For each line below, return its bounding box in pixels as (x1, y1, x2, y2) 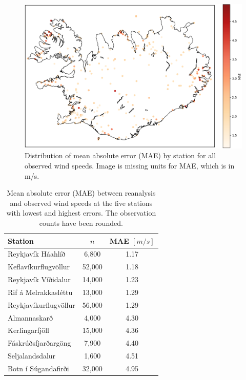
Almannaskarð (8, 312, 53, 323)
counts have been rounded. (39, 217, 123, 228)
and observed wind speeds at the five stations (10, 197, 153, 208)
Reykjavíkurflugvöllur (8, 299, 75, 310)
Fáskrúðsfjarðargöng (8, 337, 71, 348)
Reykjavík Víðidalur (8, 274, 71, 285)
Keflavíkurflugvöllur (8, 261, 70, 272)
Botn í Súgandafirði (8, 363, 69, 373)
